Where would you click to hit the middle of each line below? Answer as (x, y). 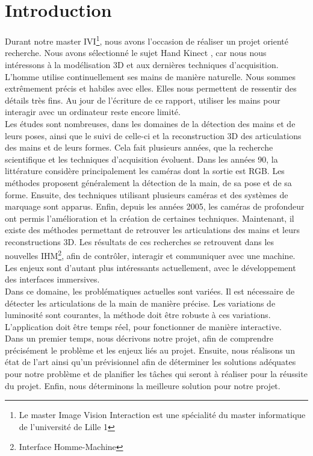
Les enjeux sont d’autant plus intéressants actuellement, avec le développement (150, 267)
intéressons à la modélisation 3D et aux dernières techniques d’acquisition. (142, 64)
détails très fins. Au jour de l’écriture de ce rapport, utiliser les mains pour (143, 100)
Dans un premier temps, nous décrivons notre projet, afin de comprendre (139, 338)
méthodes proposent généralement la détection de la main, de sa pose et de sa (148, 182)
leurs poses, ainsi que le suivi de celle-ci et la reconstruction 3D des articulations (153, 135)
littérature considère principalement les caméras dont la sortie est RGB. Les (145, 171)
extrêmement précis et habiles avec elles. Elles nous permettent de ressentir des (151, 88)
